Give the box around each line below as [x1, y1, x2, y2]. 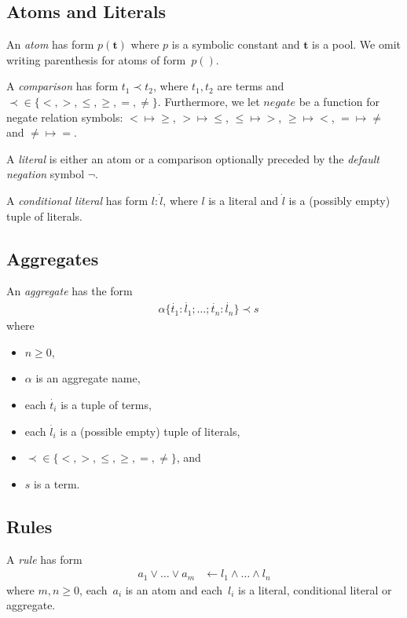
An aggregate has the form [6, 283, 133, 299]
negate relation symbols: [6, 108, 123, 125]
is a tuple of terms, [60, 396, 152, 412]
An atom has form [6, 36, 94, 53]
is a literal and [208, 192, 279, 208]
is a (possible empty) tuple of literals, [60, 422, 240, 439]
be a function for [299, 93, 379, 109]
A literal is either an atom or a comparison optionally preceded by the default [6, 150, 380, 166]
